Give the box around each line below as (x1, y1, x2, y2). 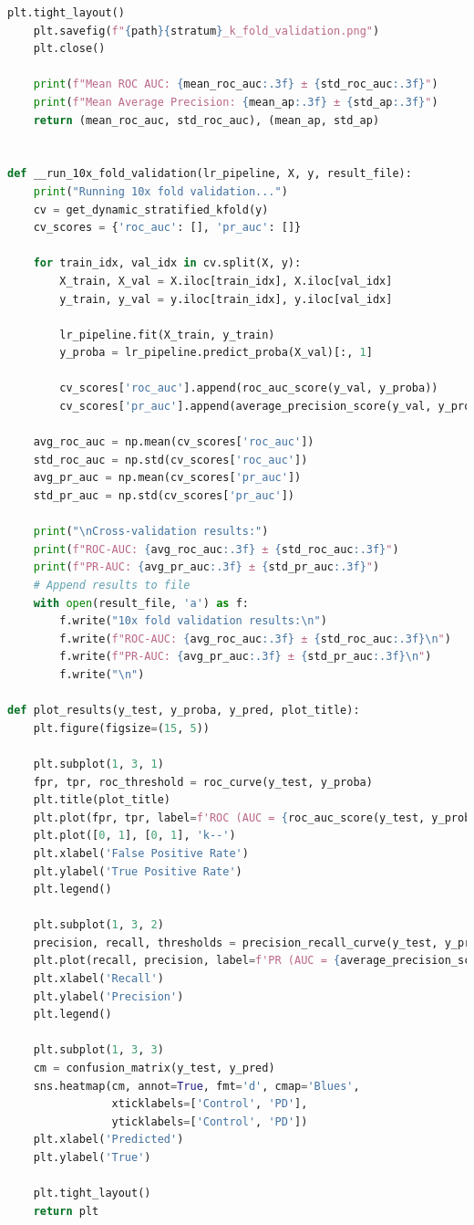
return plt (33, 1204, 99, 1218)
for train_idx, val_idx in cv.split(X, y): (33, 257, 302, 270)
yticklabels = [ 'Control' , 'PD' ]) (111, 1115, 308, 1128)
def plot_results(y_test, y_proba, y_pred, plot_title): (7, 704, 360, 717)
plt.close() (33, 42, 106, 56)
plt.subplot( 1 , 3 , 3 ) (33, 1043, 164, 1057)
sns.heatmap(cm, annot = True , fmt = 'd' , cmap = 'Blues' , (33, 1079, 360, 1093)
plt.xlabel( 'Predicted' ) (33, 1133, 184, 1146)
